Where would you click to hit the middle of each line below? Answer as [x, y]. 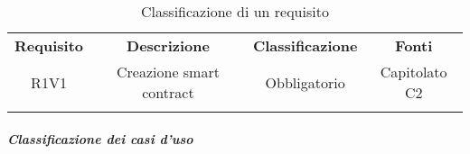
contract [168, 92]
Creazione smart [168, 72]
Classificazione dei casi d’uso [100, 138]
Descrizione [168, 45]
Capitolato [414, 72]
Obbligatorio [305, 82]
